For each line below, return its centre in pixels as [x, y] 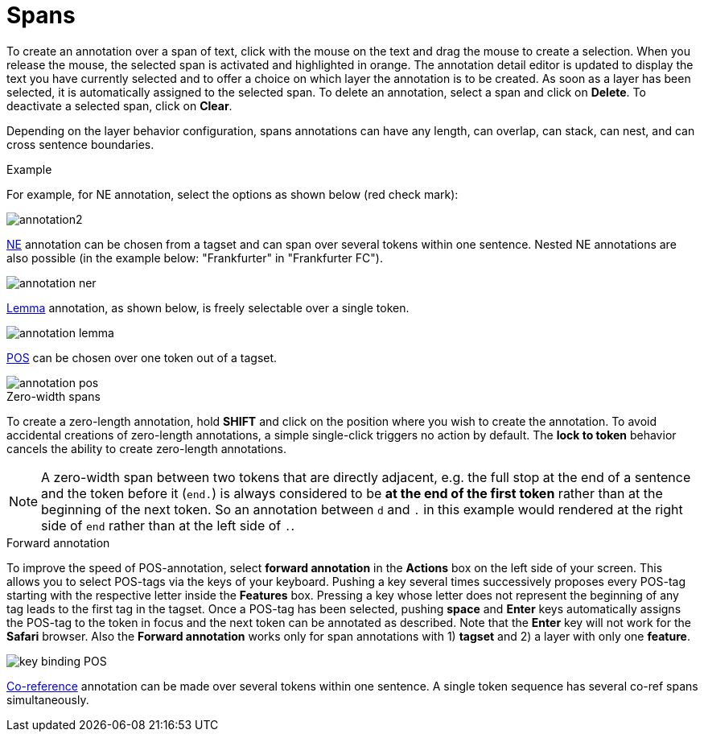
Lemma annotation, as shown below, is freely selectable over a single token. [208, 307]
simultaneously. [48, 699]
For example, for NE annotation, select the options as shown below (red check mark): [233, 194]
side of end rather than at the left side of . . [168, 525]
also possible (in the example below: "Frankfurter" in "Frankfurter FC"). [195, 258]
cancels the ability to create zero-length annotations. [147, 448]
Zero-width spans [54, 396]
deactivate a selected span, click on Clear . [119, 105]
